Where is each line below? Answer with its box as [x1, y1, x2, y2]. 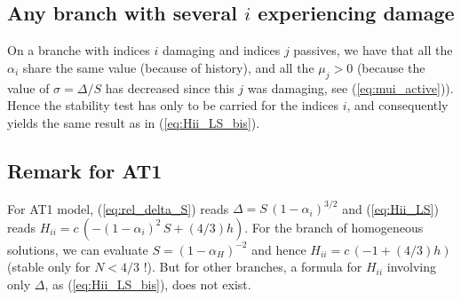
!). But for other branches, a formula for [143, 257, 362, 276]
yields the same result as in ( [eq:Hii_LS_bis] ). [7, 113, 260, 131]
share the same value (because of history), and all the [22, 58, 314, 76]
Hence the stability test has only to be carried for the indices [7, 96, 338, 114]
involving [386, 257, 436, 276]
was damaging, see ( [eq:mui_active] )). [247, 78, 454, 97]
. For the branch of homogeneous [244, 217, 424, 236]
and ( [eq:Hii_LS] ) [342, 199, 439, 217]
